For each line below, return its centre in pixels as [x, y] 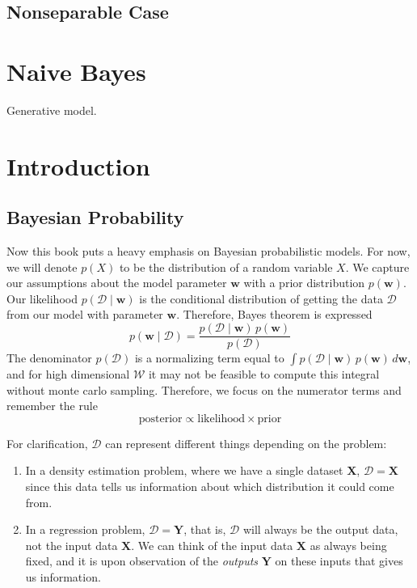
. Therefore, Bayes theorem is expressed [274, 314]
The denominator [49, 358]
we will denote [42, 267]
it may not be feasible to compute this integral [264, 374]
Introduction [78, 165]
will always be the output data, [320, 529]
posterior [160, 419]
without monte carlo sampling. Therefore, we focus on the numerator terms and [204, 389]
